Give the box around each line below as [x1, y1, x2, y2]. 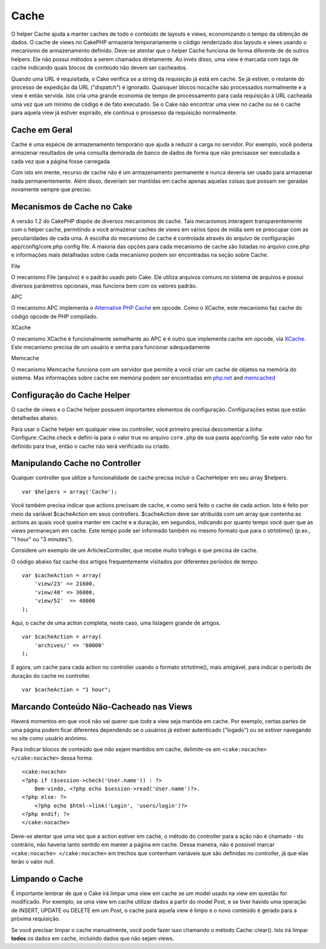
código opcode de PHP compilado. [11, 312, 98, 320]
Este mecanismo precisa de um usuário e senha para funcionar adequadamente [11, 343, 211, 350]
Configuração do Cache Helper [11, 390, 131, 400]
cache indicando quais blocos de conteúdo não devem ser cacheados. [11, 64, 188, 71]
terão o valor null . [11, 858, 55, 865]
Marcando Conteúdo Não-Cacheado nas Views [11, 702, 193, 712]
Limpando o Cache [11, 873, 84, 884]
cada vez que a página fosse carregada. [11, 157, 112, 165]
